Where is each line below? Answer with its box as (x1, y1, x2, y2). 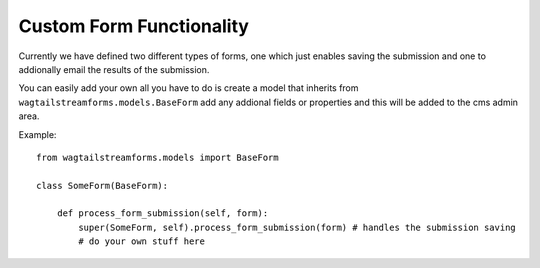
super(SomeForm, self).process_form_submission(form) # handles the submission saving (78, 221, 517, 233)
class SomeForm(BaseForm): (36, 180, 169, 191)
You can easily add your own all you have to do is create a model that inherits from (18, 82, 359, 94)
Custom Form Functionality (18, 15, 250, 37)
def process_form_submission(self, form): (56, 208, 269, 219)
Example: (18, 128, 57, 140)
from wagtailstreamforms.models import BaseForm (36, 151, 279, 163)
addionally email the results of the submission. (18, 63, 210, 75)
